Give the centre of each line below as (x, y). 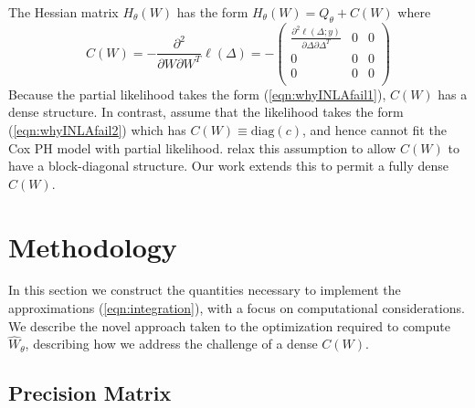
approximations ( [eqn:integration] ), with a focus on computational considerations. (237, 308)
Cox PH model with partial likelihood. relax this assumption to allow (202, 147)
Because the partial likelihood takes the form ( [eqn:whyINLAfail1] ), (197, 94)
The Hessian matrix (63, 12)
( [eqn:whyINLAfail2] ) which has (97, 129)
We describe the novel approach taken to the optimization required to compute (230, 325)
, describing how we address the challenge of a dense (171, 344)
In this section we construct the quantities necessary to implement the (205, 290)
